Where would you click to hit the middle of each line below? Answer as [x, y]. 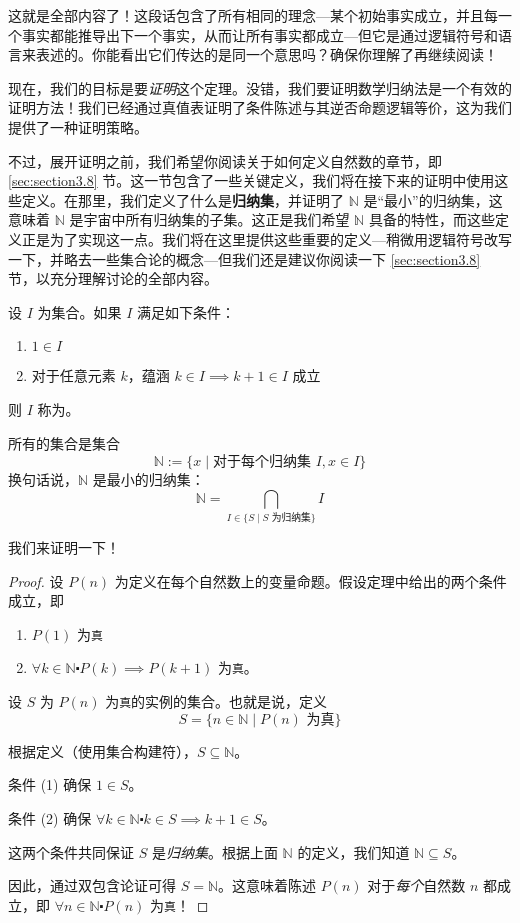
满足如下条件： [186, 311]
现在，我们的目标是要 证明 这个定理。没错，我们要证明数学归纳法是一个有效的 [260, 87]
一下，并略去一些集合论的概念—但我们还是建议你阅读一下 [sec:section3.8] [244, 258]
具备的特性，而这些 [431, 219]
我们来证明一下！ [64, 547]
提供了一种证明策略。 [78, 126]
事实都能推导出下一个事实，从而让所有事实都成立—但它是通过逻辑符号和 [259, 34]
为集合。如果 [79, 311]
